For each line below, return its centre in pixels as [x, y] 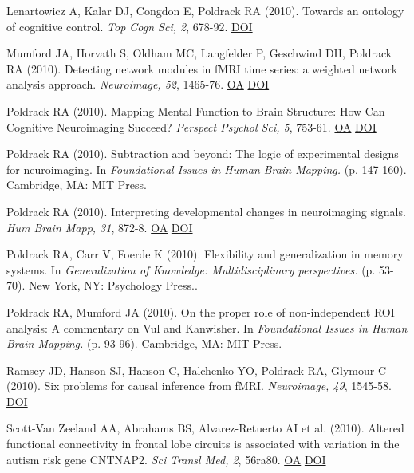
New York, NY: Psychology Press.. [113, 285]
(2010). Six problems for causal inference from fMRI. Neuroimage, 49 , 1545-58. [199, 386]
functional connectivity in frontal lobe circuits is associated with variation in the [203, 444]
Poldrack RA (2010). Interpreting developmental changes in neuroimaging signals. [206, 211]
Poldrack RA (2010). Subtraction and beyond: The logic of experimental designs [203, 154]
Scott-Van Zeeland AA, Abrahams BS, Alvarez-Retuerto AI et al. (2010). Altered [205, 428]
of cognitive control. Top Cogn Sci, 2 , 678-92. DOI [130, 26]
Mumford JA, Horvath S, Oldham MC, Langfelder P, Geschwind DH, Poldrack [199, 53]
